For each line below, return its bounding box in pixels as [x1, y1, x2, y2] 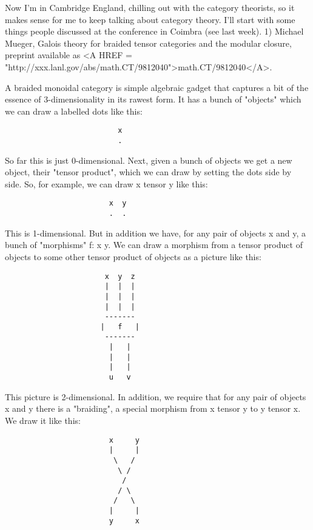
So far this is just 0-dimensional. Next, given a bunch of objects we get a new [5, 153, 292, 166]
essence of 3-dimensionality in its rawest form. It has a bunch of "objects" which [5, 93, 301, 106]
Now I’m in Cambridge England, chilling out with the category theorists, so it [5, 1, 295, 13]
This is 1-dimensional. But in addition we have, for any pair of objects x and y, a [5, 226, 306, 239]
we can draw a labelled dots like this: [5, 104, 143, 117]
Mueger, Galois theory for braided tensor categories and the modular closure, [5, 36, 292, 49]
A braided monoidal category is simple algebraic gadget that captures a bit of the [5, 81, 309, 93]
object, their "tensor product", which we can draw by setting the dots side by [5, 166, 292, 178]
